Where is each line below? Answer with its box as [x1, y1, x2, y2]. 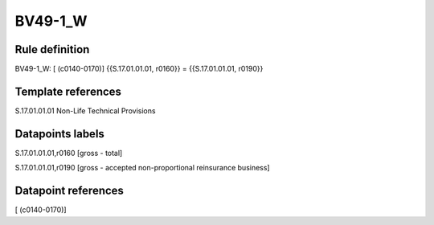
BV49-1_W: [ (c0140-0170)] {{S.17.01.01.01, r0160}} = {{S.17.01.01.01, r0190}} [14, 64, 264, 74]
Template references [14, 84, 122, 98]
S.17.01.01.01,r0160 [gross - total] [14, 148, 123, 157]
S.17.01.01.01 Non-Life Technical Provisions [14, 105, 156, 116]
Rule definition [14, 43, 90, 56]
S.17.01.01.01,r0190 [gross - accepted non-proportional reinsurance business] [14, 163, 270, 173]
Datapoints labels [14, 127, 104, 141]
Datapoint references [14, 184, 125, 198]
